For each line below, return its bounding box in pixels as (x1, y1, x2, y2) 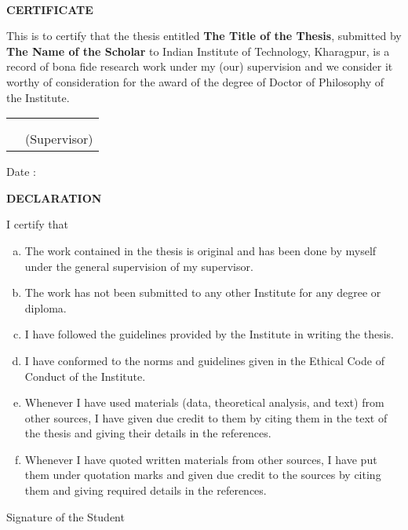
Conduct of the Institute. (24, 367, 146, 384)
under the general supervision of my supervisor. (24, 258, 253, 274)
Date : (6, 163, 36, 180)
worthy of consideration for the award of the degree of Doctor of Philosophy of (6, 73, 384, 90)
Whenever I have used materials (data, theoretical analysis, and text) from (24, 394, 384, 411)
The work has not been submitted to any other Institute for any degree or (24, 284, 381, 301)
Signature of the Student (6, 508, 125, 525)
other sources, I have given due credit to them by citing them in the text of (24, 409, 388, 426)
